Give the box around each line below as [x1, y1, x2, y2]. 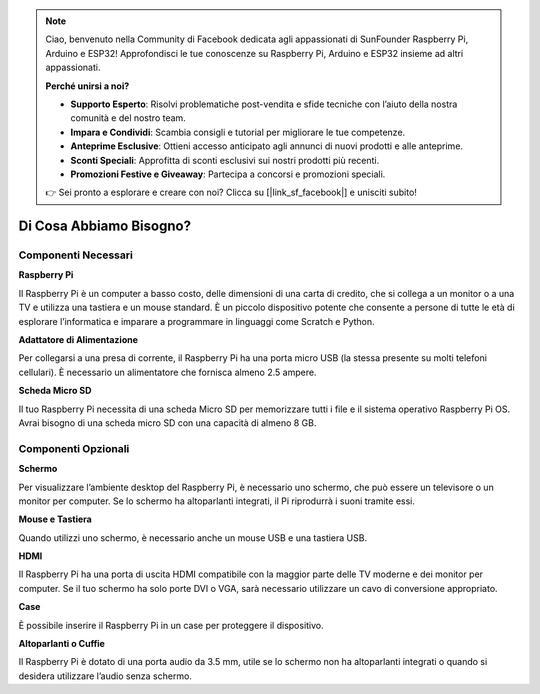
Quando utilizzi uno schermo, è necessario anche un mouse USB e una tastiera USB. [18, 531, 368, 544]
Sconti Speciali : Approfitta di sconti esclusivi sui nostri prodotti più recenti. [70, 154, 380, 166]
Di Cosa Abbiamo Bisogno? [18, 218, 192, 235]
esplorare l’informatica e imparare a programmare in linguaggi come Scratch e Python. [18, 315, 375, 327]
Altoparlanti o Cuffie [18, 638, 105, 650]
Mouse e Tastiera [18, 513, 92, 525]
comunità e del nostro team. [70, 112, 187, 124]
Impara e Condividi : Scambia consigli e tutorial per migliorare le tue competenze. [70, 126, 406, 138]
